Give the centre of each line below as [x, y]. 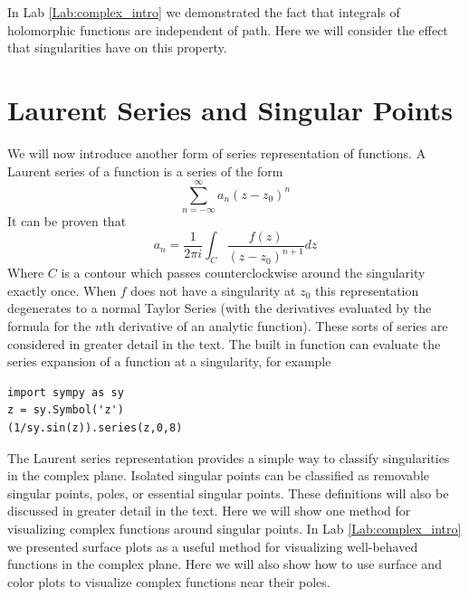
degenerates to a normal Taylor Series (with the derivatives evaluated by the [220, 308]
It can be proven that [67, 221]
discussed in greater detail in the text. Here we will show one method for [209, 511]
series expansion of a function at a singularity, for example [169, 361]
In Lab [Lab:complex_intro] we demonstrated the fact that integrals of [204, 12]
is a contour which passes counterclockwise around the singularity [243, 273]
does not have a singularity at [213, 290]
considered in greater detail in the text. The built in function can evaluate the [224, 343]
